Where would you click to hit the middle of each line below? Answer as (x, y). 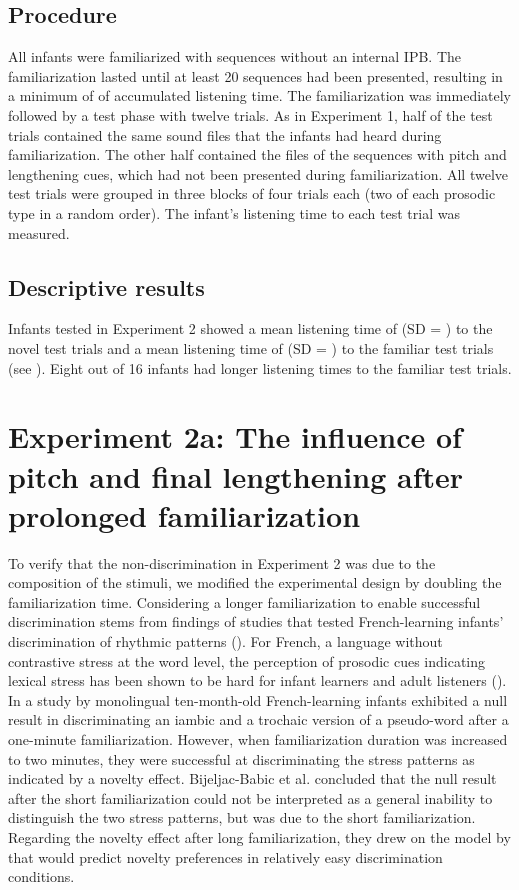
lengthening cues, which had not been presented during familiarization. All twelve (258, 173)
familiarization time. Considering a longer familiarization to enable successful (244, 601)
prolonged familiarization (184, 514)
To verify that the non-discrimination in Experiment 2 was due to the (222, 562)
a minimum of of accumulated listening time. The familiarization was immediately (260, 95)
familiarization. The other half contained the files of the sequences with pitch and (257, 154)
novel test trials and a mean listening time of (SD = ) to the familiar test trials (251, 347)
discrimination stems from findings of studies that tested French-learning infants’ (256, 621)
